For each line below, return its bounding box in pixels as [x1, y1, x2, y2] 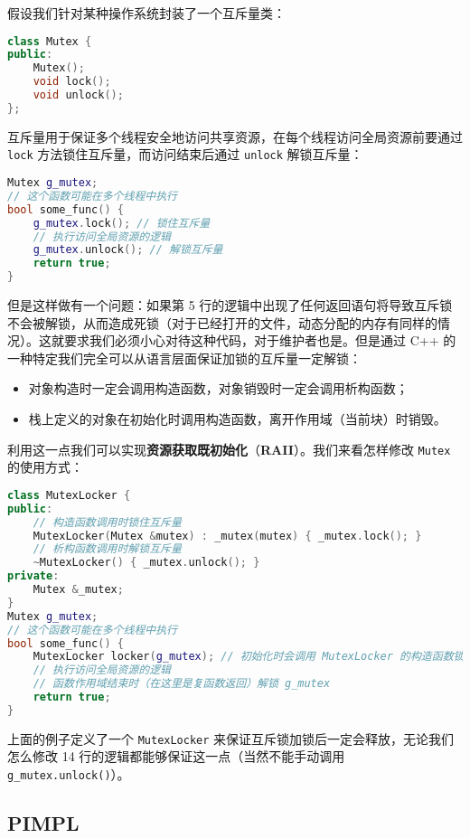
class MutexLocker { [7, 488, 131, 502]
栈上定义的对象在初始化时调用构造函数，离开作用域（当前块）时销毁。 [28, 410, 446, 428]
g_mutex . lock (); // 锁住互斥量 [33, 216, 211, 230]
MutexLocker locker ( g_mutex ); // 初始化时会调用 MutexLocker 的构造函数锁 [33, 650, 465, 664]
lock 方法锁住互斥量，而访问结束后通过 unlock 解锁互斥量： [7, 145, 363, 164]
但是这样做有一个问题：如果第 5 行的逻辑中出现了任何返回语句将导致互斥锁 [7, 296, 453, 315]
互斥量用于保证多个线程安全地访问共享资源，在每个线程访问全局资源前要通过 [7, 127, 463, 146]
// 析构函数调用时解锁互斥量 [33, 542, 182, 556]
